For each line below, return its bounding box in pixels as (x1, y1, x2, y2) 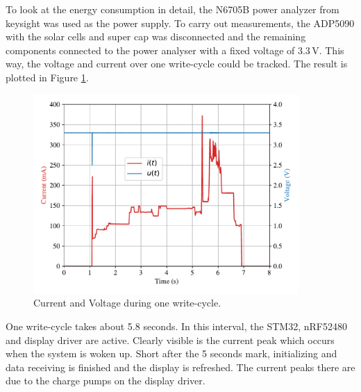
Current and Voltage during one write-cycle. (33, 295, 221, 310)
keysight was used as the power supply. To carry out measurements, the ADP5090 (6, 15, 355, 30)
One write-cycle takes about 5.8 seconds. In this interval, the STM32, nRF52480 (6, 318, 347, 333)
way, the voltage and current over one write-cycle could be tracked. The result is (6, 56, 348, 71)
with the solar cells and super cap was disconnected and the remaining (6, 29, 306, 44)
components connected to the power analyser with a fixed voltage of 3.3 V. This (6, 42, 344, 57)
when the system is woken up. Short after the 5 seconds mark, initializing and (6, 346, 337, 361)
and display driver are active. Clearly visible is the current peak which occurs (6, 332, 335, 347)
